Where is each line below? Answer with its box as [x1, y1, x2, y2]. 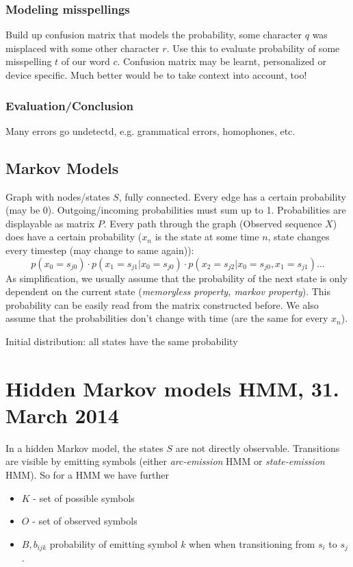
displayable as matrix [5, 216, 95, 230]
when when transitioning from [189, 536, 315, 551]
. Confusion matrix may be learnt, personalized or [117, 54, 327, 68]
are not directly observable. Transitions [175, 440, 340, 455]
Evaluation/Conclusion [5, 97, 134, 114]
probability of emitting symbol [49, 536, 178, 551]
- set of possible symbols [33, 490, 135, 505]
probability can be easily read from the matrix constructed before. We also [5, 297, 319, 312]
